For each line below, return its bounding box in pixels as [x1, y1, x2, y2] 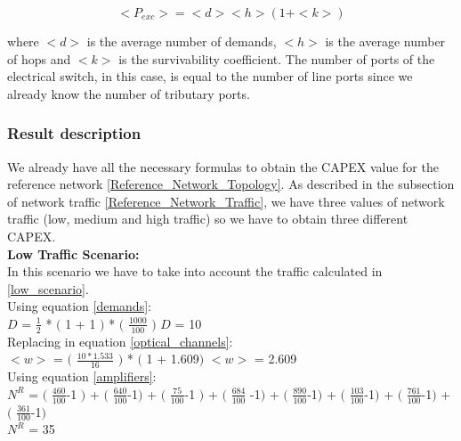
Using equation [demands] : [7, 297, 151, 315]
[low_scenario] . [7, 279, 89, 298]
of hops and [7, 49, 71, 68]
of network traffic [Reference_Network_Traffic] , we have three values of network [7, 192, 445, 210]
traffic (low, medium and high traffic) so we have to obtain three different [7, 209, 408, 228]
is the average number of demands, [86, 32, 277, 50]
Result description [7, 122, 142, 144]
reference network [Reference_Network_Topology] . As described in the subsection [7, 175, 455, 193]
